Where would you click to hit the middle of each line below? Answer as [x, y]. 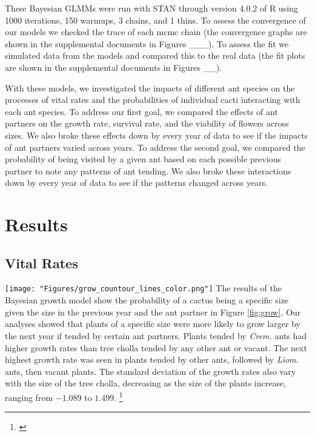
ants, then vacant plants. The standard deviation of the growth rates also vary [151, 371]
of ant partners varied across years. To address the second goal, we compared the [155, 147]
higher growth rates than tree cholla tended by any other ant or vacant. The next [156, 347]
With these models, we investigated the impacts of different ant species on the [150, 88]
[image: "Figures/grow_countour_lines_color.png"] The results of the [143, 288]
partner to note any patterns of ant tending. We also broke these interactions [148, 170]
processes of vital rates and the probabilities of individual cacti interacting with [153, 100]
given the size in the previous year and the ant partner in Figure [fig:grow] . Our [153, 312]
